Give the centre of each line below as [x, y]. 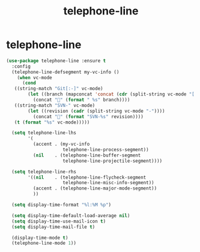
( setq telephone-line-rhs [44, 172]
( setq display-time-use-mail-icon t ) [59, 221]
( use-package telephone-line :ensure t [56, 61]
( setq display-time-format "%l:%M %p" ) [62, 205]
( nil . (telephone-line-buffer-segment [87, 155]
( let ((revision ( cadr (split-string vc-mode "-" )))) [96, 111]
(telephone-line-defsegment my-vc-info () [65, 72]
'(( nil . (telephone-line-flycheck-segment [87, 177]
